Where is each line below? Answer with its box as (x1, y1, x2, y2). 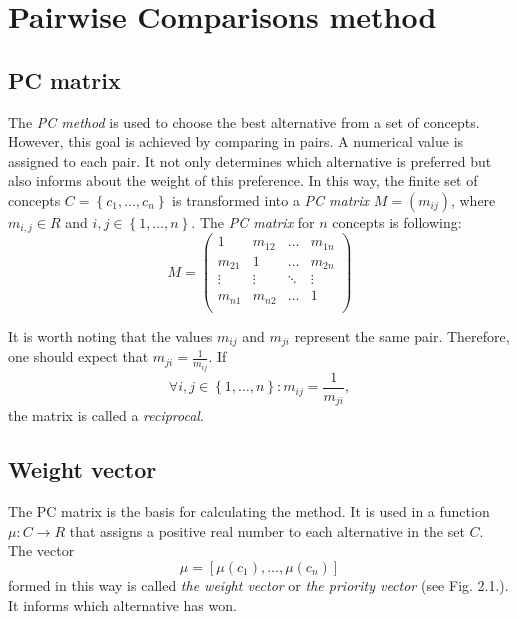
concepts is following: (332, 211, 462, 232)
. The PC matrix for (191, 211, 315, 232)
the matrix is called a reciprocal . (8, 405, 204, 426)
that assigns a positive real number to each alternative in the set (69, 520, 465, 541)
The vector (8, 540, 75, 561)
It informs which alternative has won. (8, 594, 237, 615)
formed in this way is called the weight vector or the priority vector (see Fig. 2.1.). (8, 575, 509, 596)
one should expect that (8, 346, 149, 367)
